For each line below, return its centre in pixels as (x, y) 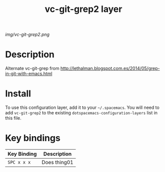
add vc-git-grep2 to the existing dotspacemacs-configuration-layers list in (82, 113)
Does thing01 (57, 162)
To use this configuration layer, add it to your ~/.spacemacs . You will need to (82, 107)
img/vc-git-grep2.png (27, 35)
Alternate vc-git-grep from (32, 69)
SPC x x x (19, 162)
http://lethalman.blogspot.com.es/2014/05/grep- (110, 69)
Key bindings (33, 138)
